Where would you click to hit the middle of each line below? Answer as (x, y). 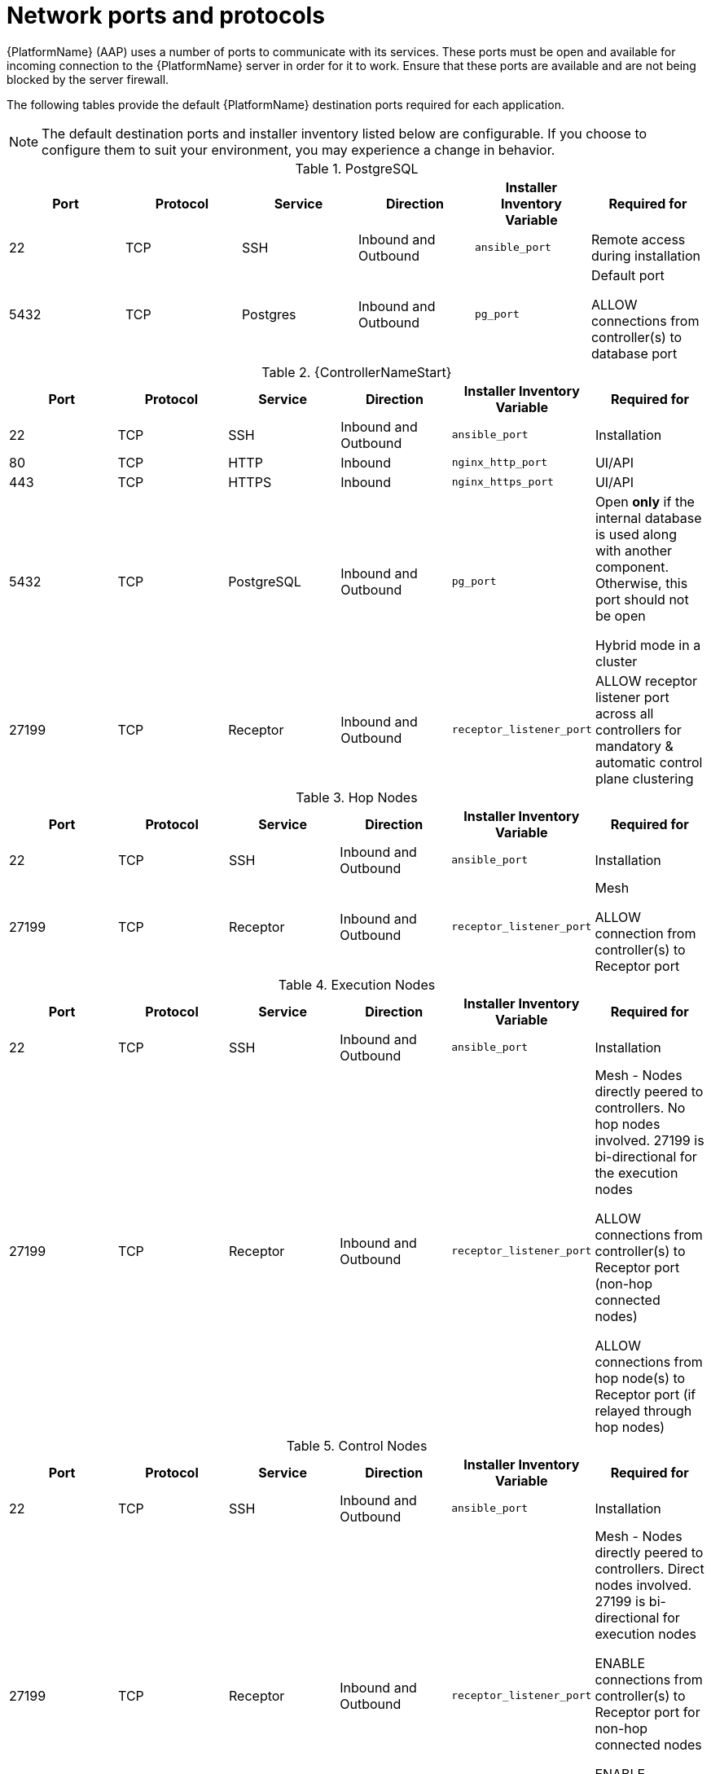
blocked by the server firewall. (88, 79)
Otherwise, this (641, 583)
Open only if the (645, 501)
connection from (645, 933)
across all (624, 713)
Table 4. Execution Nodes (357, 984)
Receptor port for (647, 1712)
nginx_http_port (500, 463)
